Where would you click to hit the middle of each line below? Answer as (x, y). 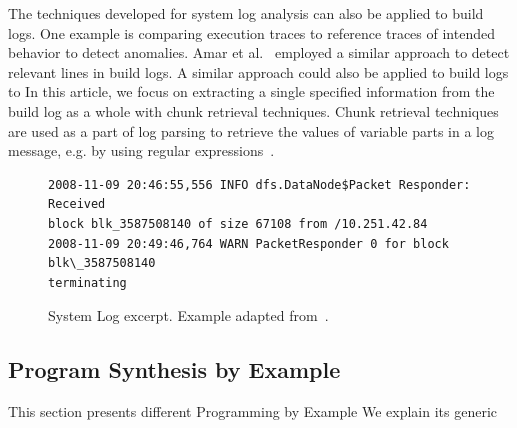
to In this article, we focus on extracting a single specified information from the (251, 91)
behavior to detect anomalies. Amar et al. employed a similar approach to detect (259, 52)
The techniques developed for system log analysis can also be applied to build (246, 13)
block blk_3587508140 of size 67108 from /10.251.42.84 (238, 223)
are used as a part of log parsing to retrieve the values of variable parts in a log (251, 130)
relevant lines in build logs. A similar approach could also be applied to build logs (258, 71)
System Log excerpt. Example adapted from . (188, 315)
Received (77, 204)
